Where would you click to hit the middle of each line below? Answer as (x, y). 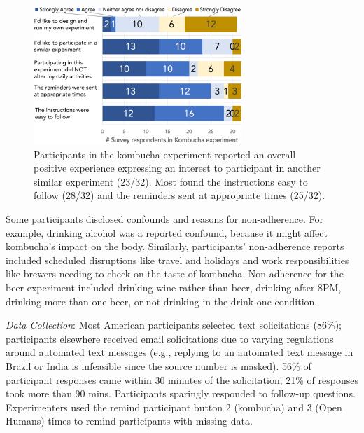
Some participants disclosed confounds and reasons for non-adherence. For (164, 219)
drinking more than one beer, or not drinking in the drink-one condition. (162, 301)
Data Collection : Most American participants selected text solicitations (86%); (174, 325)
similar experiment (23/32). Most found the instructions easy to (171, 181)
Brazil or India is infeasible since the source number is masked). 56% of (159, 365)
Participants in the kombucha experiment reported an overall (165, 154)
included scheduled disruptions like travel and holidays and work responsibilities (177, 260)
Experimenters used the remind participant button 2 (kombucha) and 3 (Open (174, 407)
